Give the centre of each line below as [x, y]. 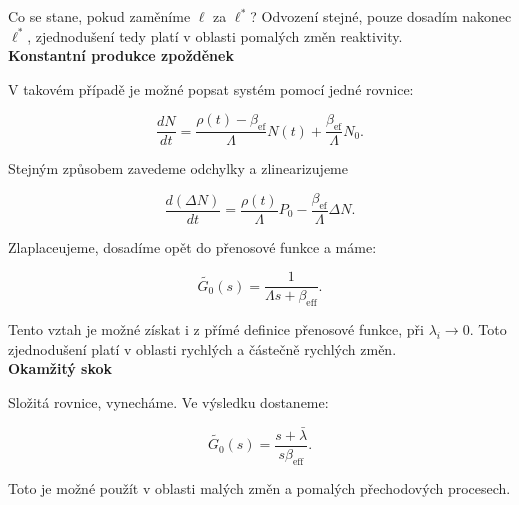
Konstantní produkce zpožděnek [121, 55]
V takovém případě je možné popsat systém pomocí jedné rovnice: [211, 88]
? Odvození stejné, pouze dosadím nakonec [381, 16]
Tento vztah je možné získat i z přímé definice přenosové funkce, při [216, 329]
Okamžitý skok [60, 368]
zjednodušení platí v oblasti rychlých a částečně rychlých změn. [202, 348]
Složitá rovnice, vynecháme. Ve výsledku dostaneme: [168, 401]
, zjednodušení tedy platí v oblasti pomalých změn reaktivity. [215, 35]
